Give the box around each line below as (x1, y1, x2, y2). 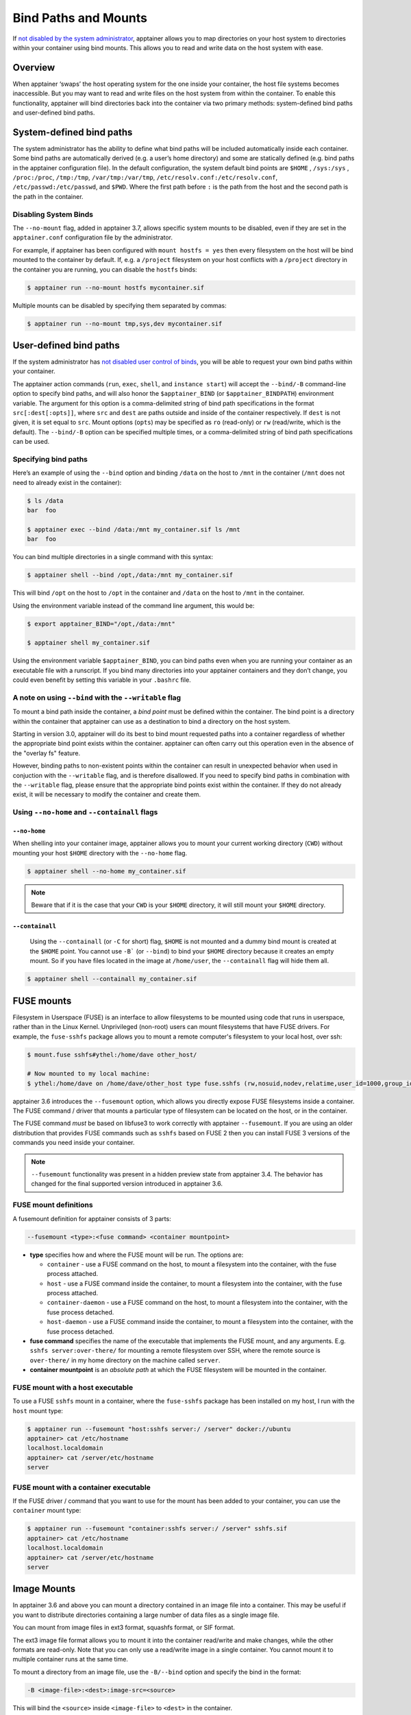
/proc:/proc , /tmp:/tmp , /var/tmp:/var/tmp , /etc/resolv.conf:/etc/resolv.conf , (12, 174, 278, 182)
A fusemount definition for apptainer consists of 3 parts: (12, 1214, 171, 1222)
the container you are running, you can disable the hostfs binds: (12, 265, 198, 274)
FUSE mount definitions (12, 1200, 93, 1210)
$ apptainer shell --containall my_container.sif (27, 975, 197, 983)
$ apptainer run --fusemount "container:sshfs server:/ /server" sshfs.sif (27, 1525, 288, 1533)
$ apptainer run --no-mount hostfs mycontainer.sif (27, 283, 205, 292)
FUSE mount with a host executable (12, 1382, 134, 1392)
